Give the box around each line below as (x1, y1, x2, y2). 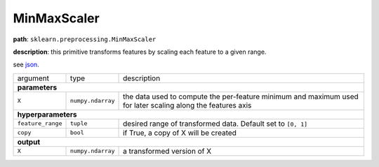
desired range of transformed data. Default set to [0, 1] (123, 119, 308, 129)
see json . (13, 60, 40, 69)
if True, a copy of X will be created (123, 128, 237, 138)
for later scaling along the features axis (123, 100, 252, 110)
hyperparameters (17, 109, 77, 119)
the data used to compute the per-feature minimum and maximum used (123, 92, 359, 101)
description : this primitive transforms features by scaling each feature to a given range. (13, 48, 267, 56)
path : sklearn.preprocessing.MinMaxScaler (13, 35, 157, 43)
